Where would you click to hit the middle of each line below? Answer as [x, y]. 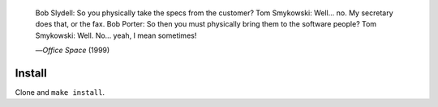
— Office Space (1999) [73, 50]
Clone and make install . [60, 93]
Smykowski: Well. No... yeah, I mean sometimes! [116, 35]
